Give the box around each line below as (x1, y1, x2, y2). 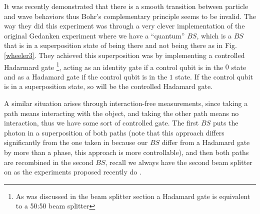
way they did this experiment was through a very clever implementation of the (4, 20, 245, 31)
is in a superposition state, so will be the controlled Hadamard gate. (4, 81, 213, 91)
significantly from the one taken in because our (4, 137, 148, 147)
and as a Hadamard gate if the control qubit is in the (4, 71, 167, 81)
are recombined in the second (4, 156, 93, 167)
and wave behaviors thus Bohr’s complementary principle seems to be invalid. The (4, 10, 256, 21)
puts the (212, 117, 238, 128)
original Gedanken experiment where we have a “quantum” (4, 30, 185, 40)
